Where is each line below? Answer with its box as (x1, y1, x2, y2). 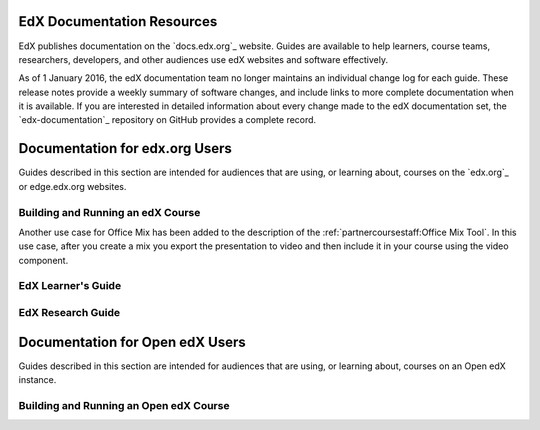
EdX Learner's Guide (18, 279, 122, 293)
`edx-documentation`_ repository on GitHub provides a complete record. (18, 114, 317, 126)
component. (18, 254, 69, 266)
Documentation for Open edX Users (18, 333, 246, 350)
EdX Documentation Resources (18, 13, 218, 30)
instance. (18, 374, 57, 386)
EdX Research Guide (18, 306, 120, 320)
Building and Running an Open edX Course (18, 398, 230, 412)
